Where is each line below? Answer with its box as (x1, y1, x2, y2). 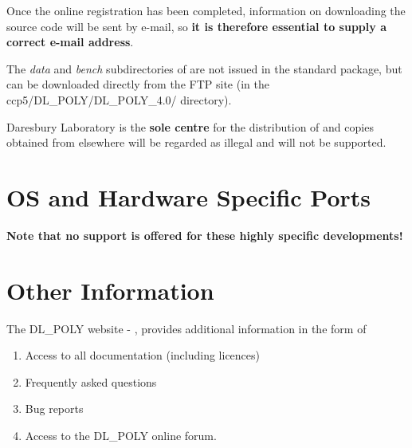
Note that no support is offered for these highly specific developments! (6, 226, 403, 243)
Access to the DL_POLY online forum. (25, 426, 217, 443)
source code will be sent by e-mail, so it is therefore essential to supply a (6, 18, 386, 34)
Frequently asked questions (25, 373, 157, 390)
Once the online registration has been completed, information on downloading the (6, 2, 406, 18)
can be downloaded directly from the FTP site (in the (6, 76, 269, 92)
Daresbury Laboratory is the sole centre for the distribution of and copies (6, 118, 374, 135)
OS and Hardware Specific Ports (6, 180, 371, 213)
